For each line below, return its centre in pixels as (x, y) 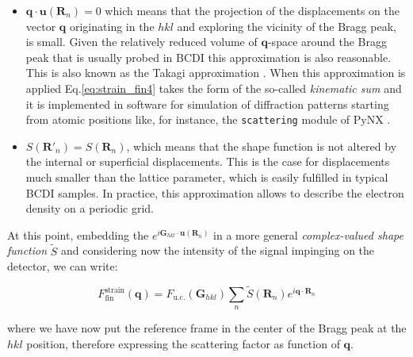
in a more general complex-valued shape (308, 234)
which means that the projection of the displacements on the (252, 10)
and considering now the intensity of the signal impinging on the (218, 250)
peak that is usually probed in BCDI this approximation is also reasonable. (208, 57)
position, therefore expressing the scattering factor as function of (183, 343)
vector (41, 26)
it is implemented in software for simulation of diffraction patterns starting (207, 104)
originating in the (112, 26)
